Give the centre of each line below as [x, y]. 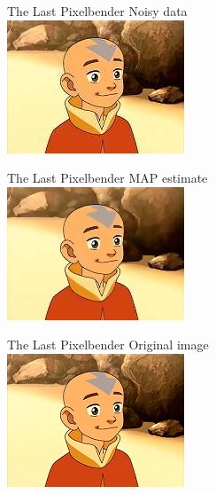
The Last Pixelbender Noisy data [97, 11]
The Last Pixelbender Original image [108, 345]
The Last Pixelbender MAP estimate [108, 178]
